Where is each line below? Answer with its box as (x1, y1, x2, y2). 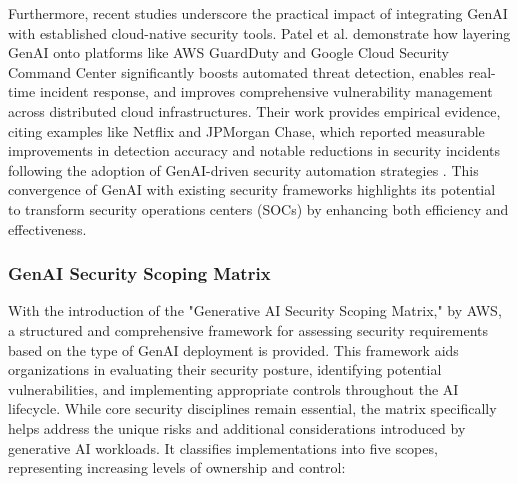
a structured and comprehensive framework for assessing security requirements (8, 319, 489, 340)
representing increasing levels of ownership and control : (8, 457, 346, 478)
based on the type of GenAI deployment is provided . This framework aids (8, 339, 459, 360)
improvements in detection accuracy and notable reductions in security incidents (8, 140, 501, 161)
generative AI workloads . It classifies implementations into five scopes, (8, 437, 438, 458)
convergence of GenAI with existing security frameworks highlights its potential (8, 179, 496, 200)
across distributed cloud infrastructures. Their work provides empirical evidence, (8, 100, 501, 121)
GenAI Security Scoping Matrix (8, 261, 271, 286)
